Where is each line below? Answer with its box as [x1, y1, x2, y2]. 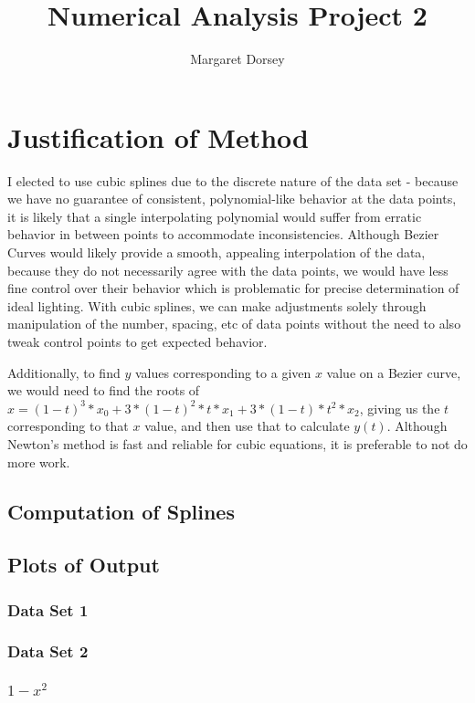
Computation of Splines [7, 497, 235, 525]
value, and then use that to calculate [144, 416, 350, 435]
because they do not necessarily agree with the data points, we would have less [7, 260, 449, 279]
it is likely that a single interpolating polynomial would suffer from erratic [7, 206, 422, 226]
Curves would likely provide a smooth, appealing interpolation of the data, [7, 243, 426, 262]
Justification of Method [7, 118, 309, 155]
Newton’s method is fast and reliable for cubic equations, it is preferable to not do [7, 434, 468, 453]
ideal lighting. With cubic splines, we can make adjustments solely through [7, 296, 427, 315]
